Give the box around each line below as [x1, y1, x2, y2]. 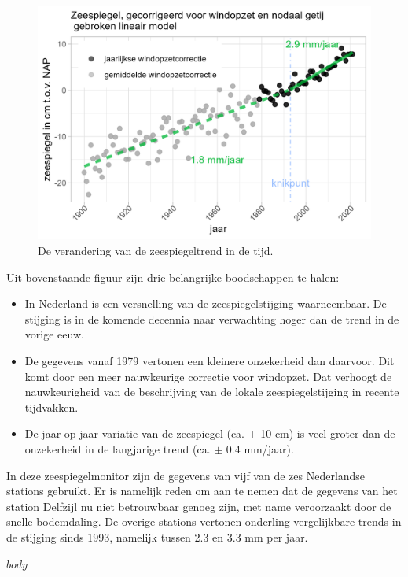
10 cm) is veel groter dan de [260, 425, 395, 442]
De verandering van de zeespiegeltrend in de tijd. [38, 242, 274, 259]
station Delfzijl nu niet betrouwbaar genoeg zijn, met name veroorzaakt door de [6, 497, 391, 514]
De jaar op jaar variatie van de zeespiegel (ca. [24, 425, 244, 442]
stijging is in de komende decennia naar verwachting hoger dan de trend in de [24, 310, 399, 327]
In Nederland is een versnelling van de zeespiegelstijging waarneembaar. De [24, 295, 387, 312]
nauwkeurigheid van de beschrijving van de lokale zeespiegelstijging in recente [24, 383, 399, 400]
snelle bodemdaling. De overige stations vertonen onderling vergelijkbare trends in [6, 513, 402, 530]
